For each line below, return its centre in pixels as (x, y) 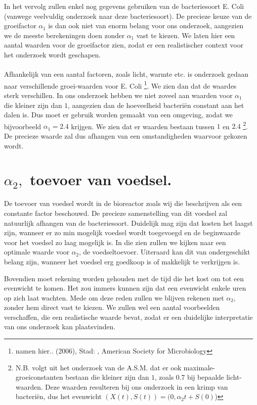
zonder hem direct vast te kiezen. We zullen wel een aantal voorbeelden (112, 307)
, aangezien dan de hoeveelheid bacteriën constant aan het (156, 105)
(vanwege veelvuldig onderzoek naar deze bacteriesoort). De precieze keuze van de (128, 16)
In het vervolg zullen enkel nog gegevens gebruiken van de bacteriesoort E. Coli (124, 6)
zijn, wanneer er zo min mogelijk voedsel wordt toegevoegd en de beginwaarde (122, 232)
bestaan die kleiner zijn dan (107, 377)
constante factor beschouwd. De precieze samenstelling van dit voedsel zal (116, 213)
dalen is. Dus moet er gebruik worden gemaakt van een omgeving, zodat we (118, 115)
